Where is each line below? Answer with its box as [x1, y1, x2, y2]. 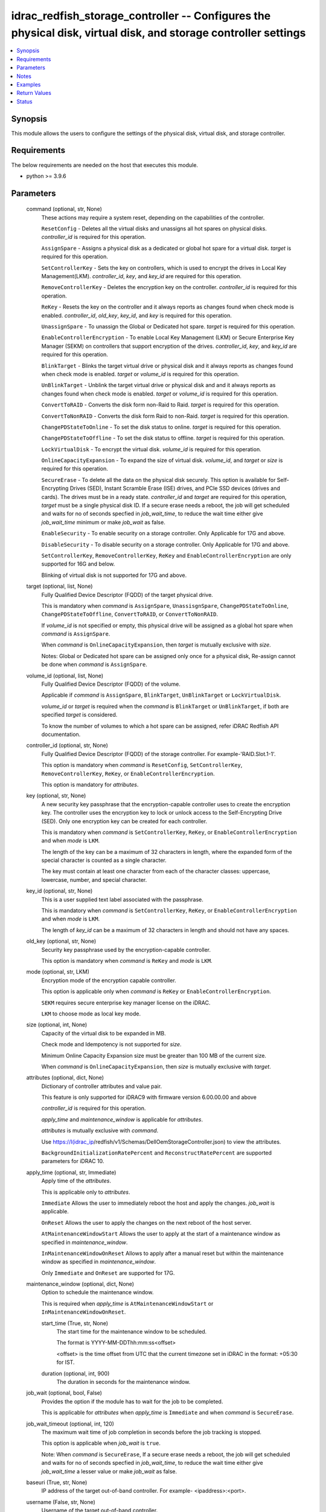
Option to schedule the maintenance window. [41, 1289, 154, 1296]
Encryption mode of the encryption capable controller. [41, 977, 176, 984]
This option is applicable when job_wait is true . [41, 1439, 161, 1447]
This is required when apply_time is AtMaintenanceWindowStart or [41, 1300, 214, 1307]
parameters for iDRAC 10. [41, 1158, 104, 1165]
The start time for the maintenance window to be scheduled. [56, 1328, 207, 1335]
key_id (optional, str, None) [26, 887, 93, 894]
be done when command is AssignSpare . [41, 661, 147, 668]
